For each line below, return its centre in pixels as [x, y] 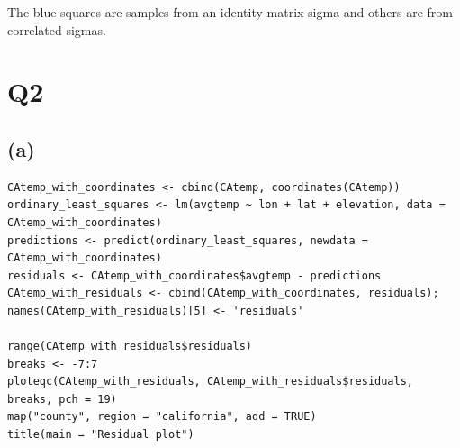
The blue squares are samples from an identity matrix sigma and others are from [230, 12]
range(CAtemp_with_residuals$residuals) [130, 347]
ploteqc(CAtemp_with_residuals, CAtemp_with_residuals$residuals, [211, 382]
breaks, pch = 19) [62, 399]
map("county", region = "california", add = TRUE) [162, 417]
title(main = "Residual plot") [101, 435]
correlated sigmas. [57, 29]
